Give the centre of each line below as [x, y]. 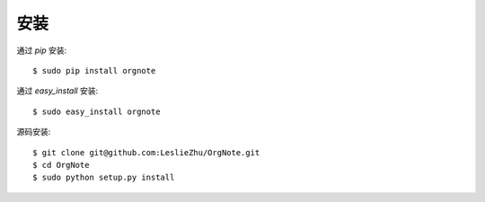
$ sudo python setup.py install [104, 178]
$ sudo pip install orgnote [94, 70]
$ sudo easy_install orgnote [97, 111]
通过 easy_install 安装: [57, 91]
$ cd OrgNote [61, 165]
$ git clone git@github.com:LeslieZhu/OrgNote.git [146, 152]
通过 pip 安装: [42, 50]
